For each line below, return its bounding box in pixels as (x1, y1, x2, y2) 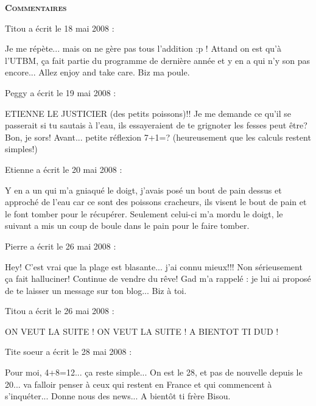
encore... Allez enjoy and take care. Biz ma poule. (5, 66, 190, 79)
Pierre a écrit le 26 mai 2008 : (5, 239, 116, 252)
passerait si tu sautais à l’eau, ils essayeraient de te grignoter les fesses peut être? (5, 119, 307, 131)
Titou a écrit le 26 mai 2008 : (5, 304, 114, 317)
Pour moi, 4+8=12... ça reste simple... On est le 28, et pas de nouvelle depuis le (5, 366, 303, 379)
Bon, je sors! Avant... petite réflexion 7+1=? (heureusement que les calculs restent (5, 130, 311, 143)
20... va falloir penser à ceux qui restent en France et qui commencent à (5, 377, 272, 390)
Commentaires (5, 1, 67, 13)
